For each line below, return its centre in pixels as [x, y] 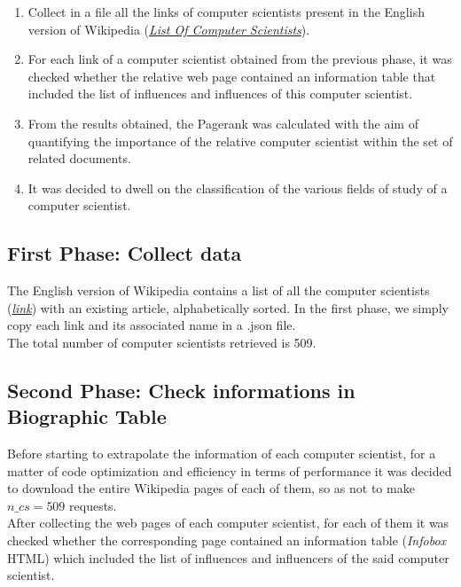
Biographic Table [87, 416]
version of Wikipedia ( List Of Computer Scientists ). [169, 29]
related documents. [79, 158]
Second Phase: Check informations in [181, 390]
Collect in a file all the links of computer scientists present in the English [226, 12]
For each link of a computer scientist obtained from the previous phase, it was [240, 59]
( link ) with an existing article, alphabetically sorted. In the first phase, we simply [228, 307]
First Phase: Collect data [125, 253]
